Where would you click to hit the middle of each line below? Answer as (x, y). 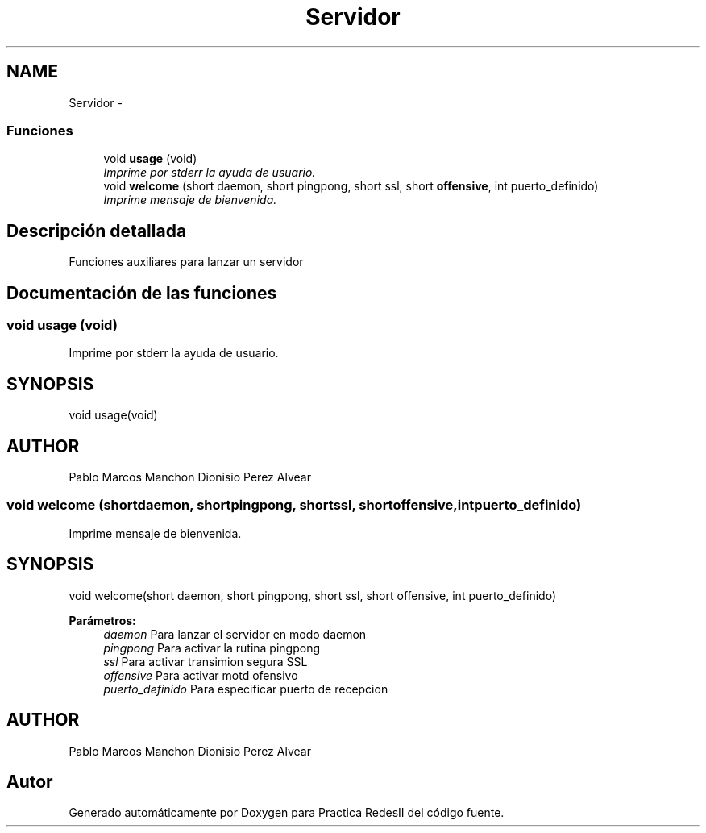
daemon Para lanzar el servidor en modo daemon (235, 634)
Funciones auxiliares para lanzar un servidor (186, 262)
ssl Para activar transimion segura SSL (206, 661)
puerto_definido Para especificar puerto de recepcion (246, 689)
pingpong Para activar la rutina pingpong (212, 648)
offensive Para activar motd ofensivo (201, 675)
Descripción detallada (97, 231)
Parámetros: (102, 620)
